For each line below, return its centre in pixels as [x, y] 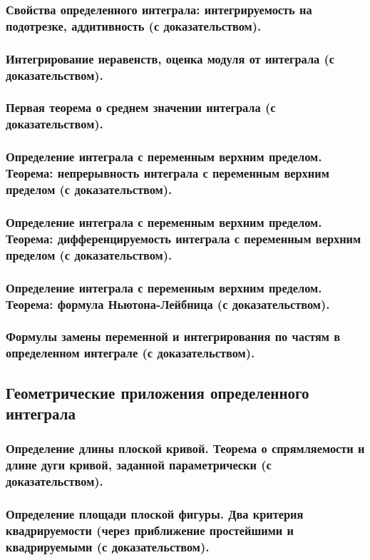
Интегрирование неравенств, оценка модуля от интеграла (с [170, 58]
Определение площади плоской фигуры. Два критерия [155, 513]
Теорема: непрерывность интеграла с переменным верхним [168, 173]
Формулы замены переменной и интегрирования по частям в [173, 336]
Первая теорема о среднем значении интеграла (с [141, 107]
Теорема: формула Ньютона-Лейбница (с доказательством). [168, 304]
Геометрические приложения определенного [158, 392]
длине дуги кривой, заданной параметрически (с [139, 465]
